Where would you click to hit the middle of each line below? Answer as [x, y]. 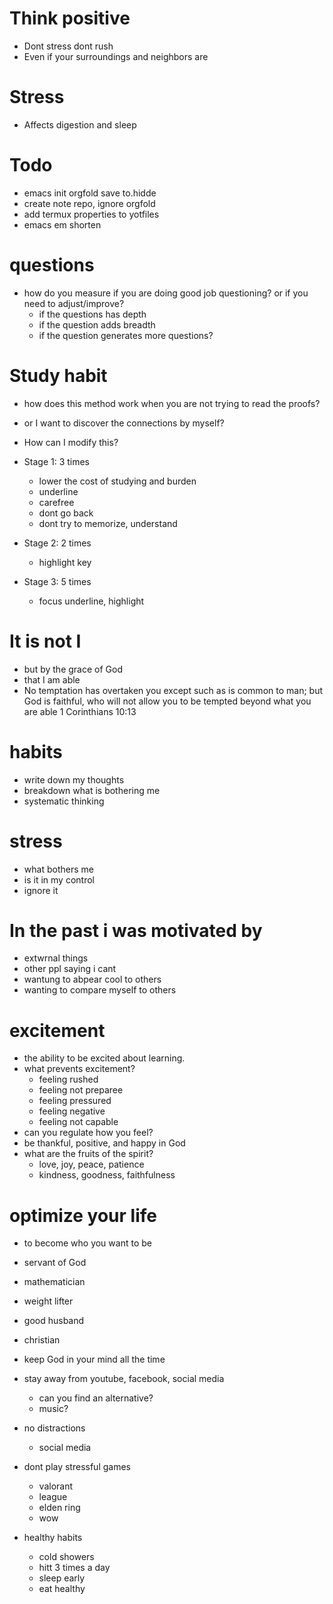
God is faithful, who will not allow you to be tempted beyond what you [167, 701]
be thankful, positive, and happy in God [104, 1143]
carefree [56, 502]
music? [53, 1409]
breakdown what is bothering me [92, 790]
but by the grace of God [73, 669]
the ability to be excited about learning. [104, 1058]
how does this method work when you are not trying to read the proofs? [172, 403]
